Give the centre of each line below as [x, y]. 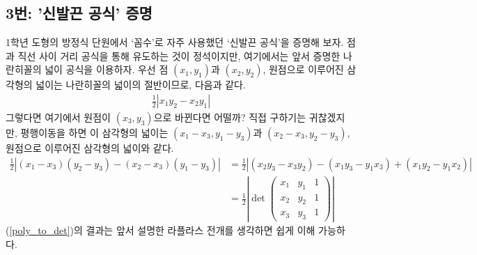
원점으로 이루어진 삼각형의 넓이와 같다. [90, 148]
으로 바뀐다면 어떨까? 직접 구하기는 [230, 117]
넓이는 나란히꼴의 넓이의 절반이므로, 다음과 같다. [141, 85]
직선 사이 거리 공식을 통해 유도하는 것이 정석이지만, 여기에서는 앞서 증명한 [179, 55]
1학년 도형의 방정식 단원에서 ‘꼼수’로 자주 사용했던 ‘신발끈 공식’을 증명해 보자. [175, 42]
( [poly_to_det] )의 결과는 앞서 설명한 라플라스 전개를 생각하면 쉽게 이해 [161, 230]
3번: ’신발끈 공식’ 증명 [79, 13]
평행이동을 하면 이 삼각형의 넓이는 [94, 133]
